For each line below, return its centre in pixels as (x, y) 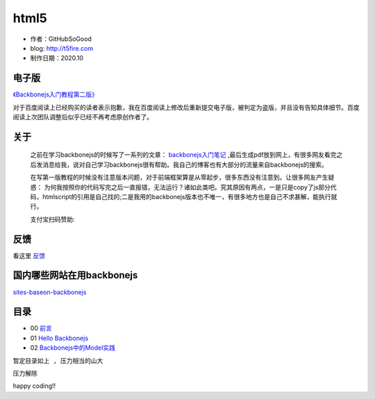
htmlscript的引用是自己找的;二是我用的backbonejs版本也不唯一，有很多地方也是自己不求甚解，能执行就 (190, 196)
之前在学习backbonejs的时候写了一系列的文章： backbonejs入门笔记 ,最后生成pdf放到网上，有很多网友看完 (183, 155)
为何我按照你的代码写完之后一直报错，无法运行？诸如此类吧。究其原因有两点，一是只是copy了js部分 (187, 187)
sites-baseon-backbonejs (50, 292)
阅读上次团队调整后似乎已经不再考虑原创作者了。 (83, 117)
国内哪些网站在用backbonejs (75, 275)
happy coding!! (34, 386)
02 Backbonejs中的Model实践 (73, 348)
